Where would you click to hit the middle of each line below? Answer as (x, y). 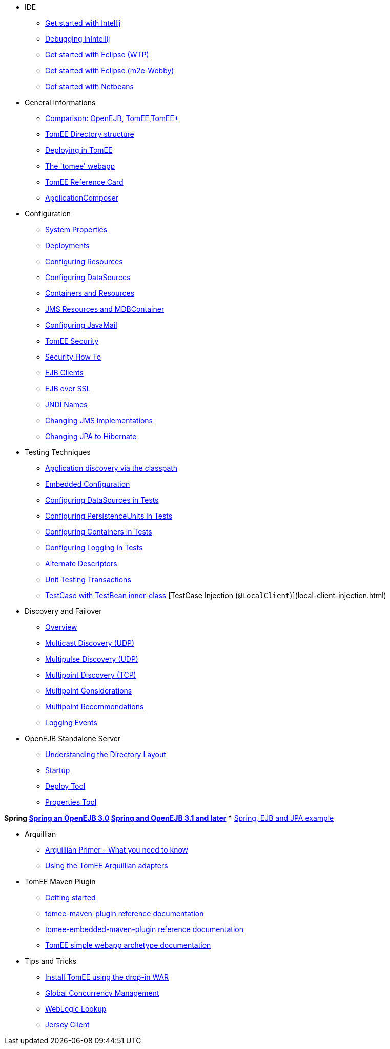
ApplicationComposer (82, 198)
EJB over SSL (68, 389)
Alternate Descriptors (81, 563)
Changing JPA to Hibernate (91, 436)
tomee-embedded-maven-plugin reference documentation (144, 929)
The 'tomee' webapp (80, 166)
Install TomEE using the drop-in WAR (107, 977)
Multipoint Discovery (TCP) (91, 675)
